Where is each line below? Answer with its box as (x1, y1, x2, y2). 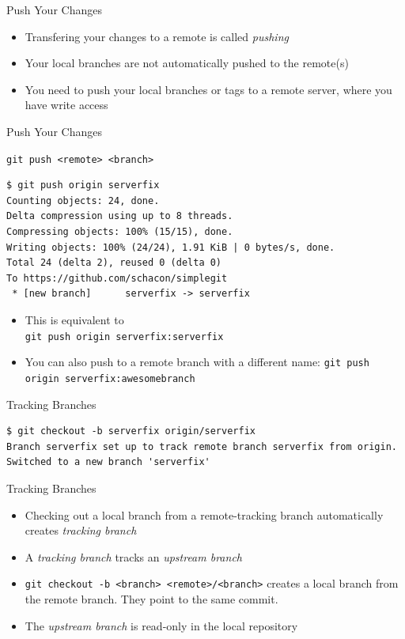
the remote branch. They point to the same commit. (25, 590, 278, 607)
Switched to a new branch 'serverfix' (6, 456, 210, 468)
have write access (25, 96, 108, 113)
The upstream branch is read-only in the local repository (25, 617, 298, 633)
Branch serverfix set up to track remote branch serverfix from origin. (6, 440, 397, 452)
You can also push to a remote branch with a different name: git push (25, 354, 369, 370)
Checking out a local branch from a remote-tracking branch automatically (25, 506, 384, 523)
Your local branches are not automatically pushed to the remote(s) (25, 55, 349, 71)
